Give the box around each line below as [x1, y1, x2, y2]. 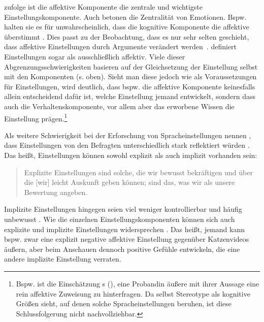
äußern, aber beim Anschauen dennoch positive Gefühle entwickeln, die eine [4, 243, 240, 254]
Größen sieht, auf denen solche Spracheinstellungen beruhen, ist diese [16, 298, 232, 309]
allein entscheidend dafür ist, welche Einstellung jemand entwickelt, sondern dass [4, 91, 256, 102]
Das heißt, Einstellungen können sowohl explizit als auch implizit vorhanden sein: [4, 149, 257, 160]
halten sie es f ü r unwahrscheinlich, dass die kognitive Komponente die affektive [4, 21, 249, 32]
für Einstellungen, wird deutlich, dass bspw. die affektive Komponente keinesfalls [4, 81, 255, 91]
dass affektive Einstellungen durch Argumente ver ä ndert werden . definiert [4, 41, 237, 52]
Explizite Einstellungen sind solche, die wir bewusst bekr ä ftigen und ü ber [24, 167, 253, 177]
